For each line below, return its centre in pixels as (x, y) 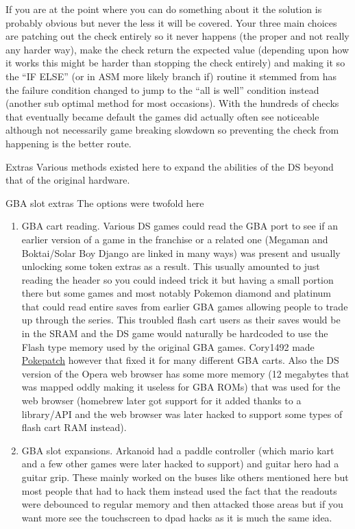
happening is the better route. (69, 143)
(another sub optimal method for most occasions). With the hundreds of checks (172, 103)
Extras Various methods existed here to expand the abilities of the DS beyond (170, 166)
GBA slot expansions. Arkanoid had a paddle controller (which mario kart (178, 450)
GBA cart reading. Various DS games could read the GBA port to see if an (180, 226)
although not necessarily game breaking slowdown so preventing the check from (172, 130)
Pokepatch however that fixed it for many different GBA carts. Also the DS (180, 360)
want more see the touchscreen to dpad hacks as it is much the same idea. (177, 517)
